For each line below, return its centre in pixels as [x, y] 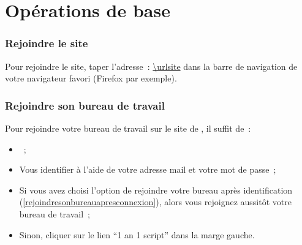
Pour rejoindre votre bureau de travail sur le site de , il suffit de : [128, 128]
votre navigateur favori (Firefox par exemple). [91, 78]
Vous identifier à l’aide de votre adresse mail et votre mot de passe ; [148, 169]
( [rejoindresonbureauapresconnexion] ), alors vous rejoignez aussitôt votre [155, 202]
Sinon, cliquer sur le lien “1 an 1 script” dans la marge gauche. [137, 234]
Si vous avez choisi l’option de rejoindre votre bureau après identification [156, 190]
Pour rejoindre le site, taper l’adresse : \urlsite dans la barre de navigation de [151, 66]
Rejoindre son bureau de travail [85, 105]
